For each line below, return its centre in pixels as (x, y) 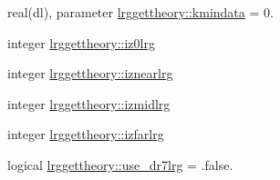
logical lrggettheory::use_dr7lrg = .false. (120, 164)
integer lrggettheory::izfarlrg (86, 134)
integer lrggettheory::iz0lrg (81, 42)
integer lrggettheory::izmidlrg (89, 103)
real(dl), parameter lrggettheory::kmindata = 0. (140, 12)
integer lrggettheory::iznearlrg (90, 73)
